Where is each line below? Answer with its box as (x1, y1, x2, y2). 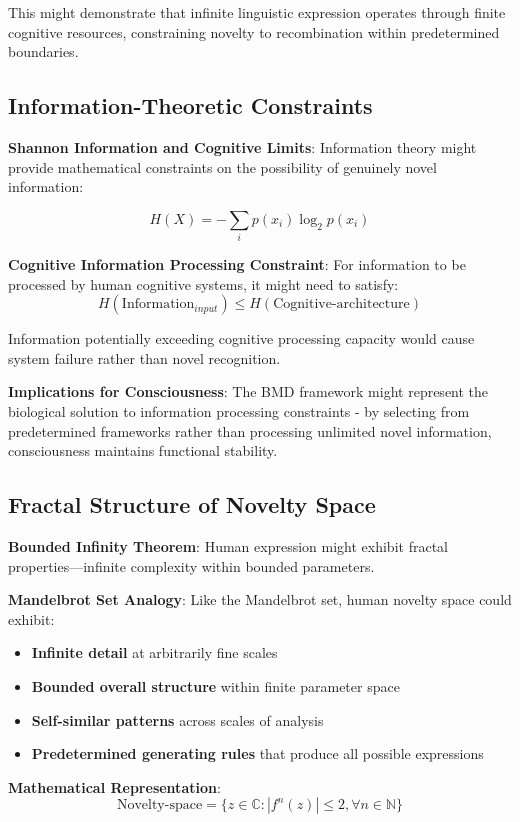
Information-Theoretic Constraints (8, 90, 373, 121)
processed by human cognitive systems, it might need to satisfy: (8, 273, 399, 294)
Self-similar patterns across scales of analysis (31, 709, 324, 730)
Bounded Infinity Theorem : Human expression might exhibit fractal (8, 536, 448, 557)
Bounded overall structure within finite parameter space (31, 676, 400, 697)
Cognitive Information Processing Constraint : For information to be (8, 254, 466, 275)
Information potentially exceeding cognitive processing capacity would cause (8, 328, 475, 349)
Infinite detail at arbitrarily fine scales (31, 642, 278, 663)
